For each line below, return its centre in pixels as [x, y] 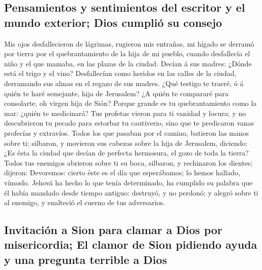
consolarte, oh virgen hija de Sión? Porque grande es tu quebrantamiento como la [130, 103]
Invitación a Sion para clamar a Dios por [113, 230]
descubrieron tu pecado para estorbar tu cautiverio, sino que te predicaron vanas [129, 123]
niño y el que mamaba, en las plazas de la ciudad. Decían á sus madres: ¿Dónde [128, 63]
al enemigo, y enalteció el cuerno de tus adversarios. [85, 202]
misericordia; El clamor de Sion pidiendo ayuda [131, 244]
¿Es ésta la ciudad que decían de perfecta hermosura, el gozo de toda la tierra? [126, 153]
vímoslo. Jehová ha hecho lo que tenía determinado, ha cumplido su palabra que [128, 182]
